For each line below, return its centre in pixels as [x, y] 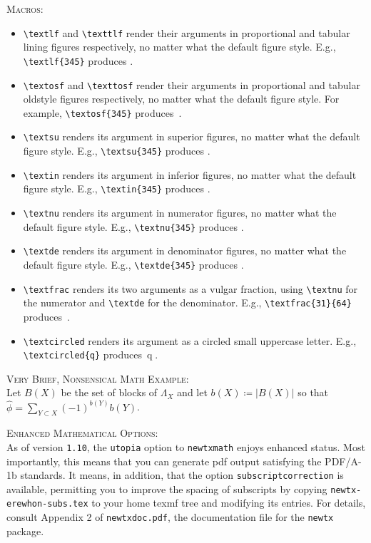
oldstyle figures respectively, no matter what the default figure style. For [181, 99]
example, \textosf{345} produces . [102, 112]
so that [313, 392]
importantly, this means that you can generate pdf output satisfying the [164, 461]
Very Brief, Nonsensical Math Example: [98, 378]
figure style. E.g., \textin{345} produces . [117, 188]
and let [192, 392]
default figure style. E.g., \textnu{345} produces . [133, 226]
